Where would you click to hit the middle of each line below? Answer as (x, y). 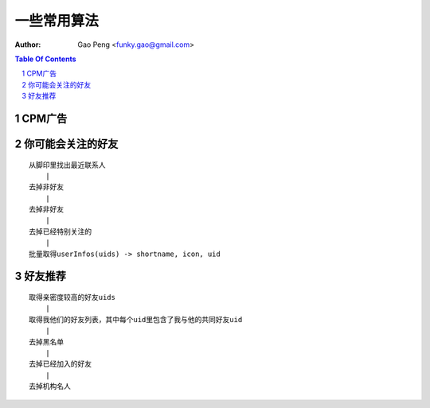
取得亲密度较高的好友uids (72, 297)
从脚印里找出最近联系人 (67, 165)
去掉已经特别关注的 (60, 231)
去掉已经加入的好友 (60, 364)
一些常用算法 (57, 21)
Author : (28, 45)
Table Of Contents (45, 59)
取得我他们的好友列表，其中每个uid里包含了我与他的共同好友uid (136, 319)
